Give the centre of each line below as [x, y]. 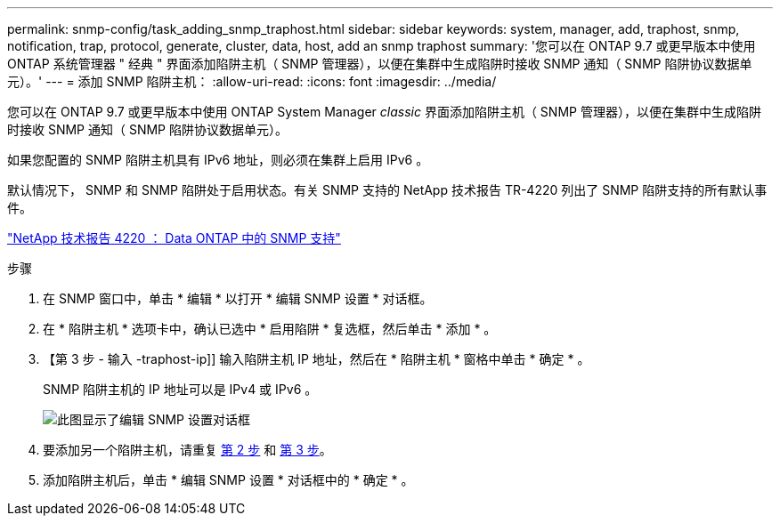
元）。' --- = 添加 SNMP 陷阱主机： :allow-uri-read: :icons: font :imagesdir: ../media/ [252, 81]
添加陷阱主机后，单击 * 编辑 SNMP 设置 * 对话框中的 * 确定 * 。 [228, 480]
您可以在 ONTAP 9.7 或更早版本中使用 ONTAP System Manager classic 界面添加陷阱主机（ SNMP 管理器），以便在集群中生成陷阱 [384, 112]
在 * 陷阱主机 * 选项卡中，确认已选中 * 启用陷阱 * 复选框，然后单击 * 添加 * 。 [270, 329]
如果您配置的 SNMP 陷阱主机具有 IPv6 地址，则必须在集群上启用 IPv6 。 [218, 160]
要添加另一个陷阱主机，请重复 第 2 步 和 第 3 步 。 [187, 450]
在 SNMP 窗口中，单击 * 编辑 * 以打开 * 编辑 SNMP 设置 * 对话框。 [238, 298]
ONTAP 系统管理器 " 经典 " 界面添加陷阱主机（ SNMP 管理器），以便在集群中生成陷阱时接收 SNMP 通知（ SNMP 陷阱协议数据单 [380, 64]
